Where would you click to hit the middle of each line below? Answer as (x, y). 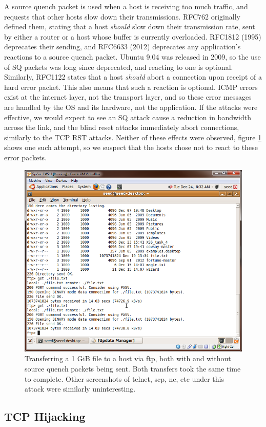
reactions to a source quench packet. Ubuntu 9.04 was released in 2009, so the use (132, 56)
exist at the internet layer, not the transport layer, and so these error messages (128, 97)
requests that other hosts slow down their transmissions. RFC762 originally (122, 16)
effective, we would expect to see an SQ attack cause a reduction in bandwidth (128, 117)
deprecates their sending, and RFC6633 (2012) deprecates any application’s (122, 47)
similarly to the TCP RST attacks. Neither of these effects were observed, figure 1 (133, 137)
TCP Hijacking (45, 416)
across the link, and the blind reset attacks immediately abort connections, (122, 127)
